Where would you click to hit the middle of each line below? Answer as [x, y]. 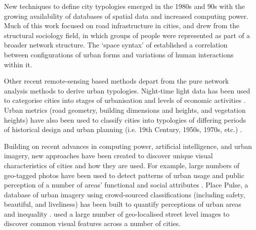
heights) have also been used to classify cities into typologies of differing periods [125, 119]
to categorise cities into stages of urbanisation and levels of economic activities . [125, 100]
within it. [18, 64]
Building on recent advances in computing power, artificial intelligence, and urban [128, 146]
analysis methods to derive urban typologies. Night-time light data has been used [127, 90]
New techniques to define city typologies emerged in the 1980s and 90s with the [125, 6]
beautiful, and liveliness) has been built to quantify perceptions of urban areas [123, 204]
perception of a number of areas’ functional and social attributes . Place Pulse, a [126, 185]
